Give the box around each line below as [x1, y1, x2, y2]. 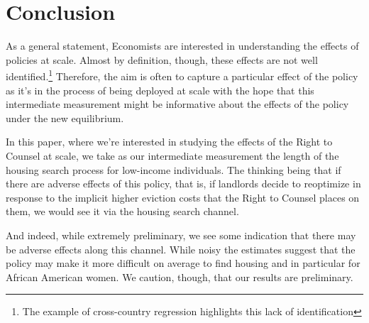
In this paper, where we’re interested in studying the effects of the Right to [6, 134, 333, 149]
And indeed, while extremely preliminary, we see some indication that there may [6, 227, 356, 242]
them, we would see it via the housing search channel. [6, 204, 239, 219]
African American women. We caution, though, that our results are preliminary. [6, 269, 353, 284]
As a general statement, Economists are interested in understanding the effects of [6, 38, 359, 53]
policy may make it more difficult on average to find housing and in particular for [6, 256, 360, 270]
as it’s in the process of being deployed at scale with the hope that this [6, 82, 314, 97]
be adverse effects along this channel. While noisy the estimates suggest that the [6, 241, 356, 256]
